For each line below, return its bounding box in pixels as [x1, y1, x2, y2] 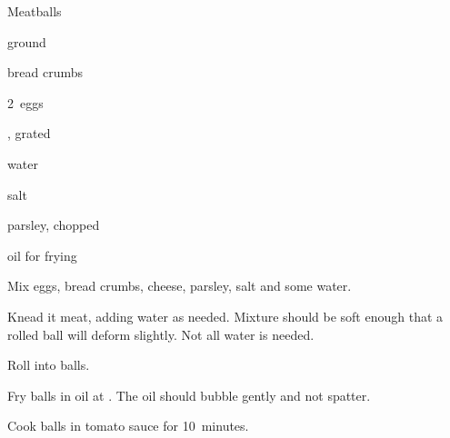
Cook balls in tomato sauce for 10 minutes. [7, 416, 249, 435]
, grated [7, 124, 51, 143]
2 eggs [7, 93, 44, 112]
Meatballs [7, 2, 62, 20]
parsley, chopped [7, 215, 100, 234]
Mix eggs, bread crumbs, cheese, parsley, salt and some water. [7, 276, 352, 295]
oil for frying [7, 245, 77, 264]
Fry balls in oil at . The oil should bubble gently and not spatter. [7, 385, 371, 404]
